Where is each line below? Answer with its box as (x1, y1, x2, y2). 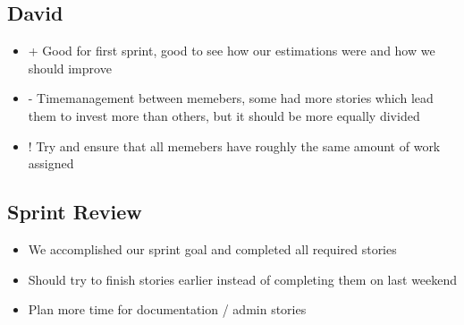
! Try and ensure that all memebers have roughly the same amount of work (28, 136, 441, 155)
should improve (28, 58, 112, 77)
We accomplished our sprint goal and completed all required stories (28, 239, 397, 258)
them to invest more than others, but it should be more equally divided (28, 106, 420, 124)
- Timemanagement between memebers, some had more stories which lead (28, 89, 434, 107)
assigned (28, 154, 74, 173)
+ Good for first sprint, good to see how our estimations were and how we (28, 41, 435, 60)
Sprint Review (7, 198, 142, 226)
